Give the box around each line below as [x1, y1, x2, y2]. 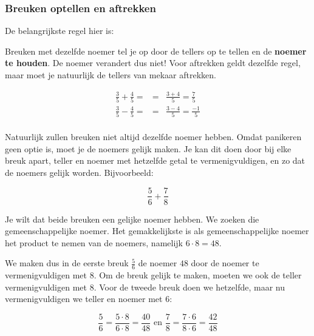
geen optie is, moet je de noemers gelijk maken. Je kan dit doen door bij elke [5, 142, 292, 155]
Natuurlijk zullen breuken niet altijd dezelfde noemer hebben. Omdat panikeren [5, 130, 302, 143]
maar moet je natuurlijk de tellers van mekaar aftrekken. [5, 69, 216, 81]
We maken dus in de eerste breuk [5, 257, 129, 269]
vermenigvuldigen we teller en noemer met [5, 292, 163, 305]
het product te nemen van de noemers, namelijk [5, 236, 183, 249]
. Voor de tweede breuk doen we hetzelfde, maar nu [94, 280, 285, 293]
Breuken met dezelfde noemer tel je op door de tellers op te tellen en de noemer [5, 44, 307, 57]
